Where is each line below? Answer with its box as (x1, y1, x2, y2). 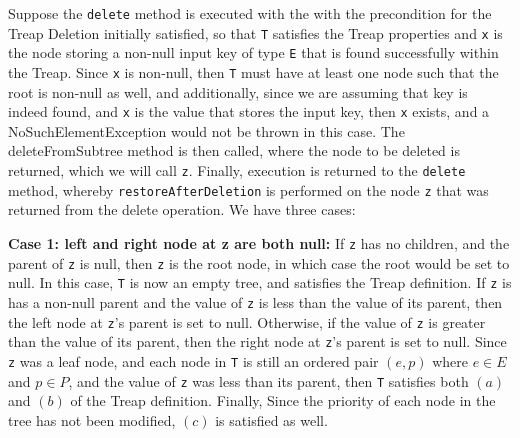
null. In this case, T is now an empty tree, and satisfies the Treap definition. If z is (8, 272, 512, 293)
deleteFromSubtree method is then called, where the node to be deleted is (8, 140, 460, 161)
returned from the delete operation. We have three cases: (8, 199, 356, 220)
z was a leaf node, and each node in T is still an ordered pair (8, 350, 379, 371)
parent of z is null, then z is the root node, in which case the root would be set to (8, 252, 510, 273)
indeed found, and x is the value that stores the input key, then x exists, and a (8, 101, 490, 122)
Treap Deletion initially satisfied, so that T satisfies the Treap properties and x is (8, 22, 503, 43)
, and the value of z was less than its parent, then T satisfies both (68, 370, 469, 391)
